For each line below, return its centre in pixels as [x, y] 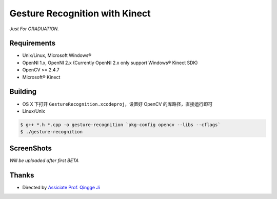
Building [23, 92]
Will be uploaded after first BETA [44, 160]
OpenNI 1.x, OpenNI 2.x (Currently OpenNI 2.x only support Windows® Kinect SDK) [110, 63]
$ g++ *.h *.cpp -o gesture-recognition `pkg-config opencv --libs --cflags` [120, 125]
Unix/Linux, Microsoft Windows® [57, 55]
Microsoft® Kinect [41, 77]
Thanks [22, 175]
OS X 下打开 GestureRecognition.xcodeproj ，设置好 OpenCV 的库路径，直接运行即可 [117, 104]
